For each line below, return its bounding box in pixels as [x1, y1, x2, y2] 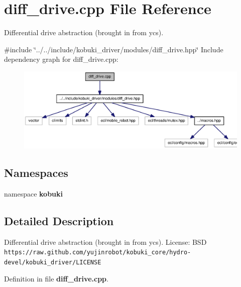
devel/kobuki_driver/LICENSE [4, 258, 101, 266]
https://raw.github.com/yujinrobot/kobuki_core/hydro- [4, 249, 191, 256]
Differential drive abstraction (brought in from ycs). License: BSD [4, 236, 207, 247]
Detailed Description [4, 213, 114, 228]
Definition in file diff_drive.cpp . [4, 273, 108, 283]
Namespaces [4, 165, 68, 180]
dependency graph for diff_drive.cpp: [4, 54, 118, 64]
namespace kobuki [4, 188, 63, 199]
